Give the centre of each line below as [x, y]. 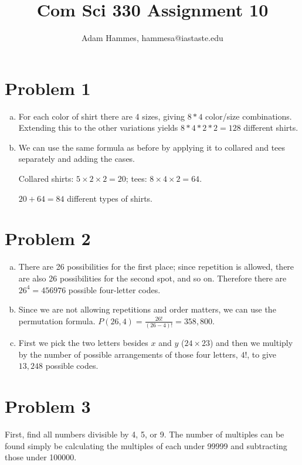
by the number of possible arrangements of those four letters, [128, 354]
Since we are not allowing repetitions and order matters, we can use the [147, 309]
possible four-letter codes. [114, 289]
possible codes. [72, 366]
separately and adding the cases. [77, 159]
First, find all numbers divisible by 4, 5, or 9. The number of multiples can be [145, 434]
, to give [262, 354]
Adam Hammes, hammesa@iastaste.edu [152, 38]
